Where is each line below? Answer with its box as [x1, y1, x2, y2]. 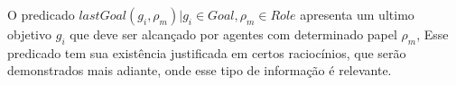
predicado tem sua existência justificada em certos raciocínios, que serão [7, 43, 406, 62]
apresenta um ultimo [300, 5, 414, 23]
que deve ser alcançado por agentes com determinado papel [70, 25, 397, 43]
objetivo [7, 25, 52, 43]
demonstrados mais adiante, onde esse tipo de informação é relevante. [7, 61, 392, 80]
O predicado [7, 5, 75, 23]
